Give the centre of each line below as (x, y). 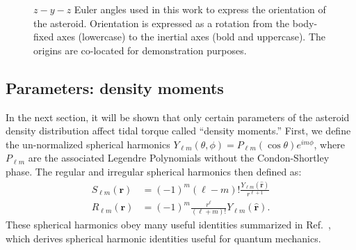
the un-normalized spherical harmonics (88, 144)
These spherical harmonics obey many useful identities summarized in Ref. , (168, 225)
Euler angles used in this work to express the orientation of (200, 9)
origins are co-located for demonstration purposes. (140, 50)
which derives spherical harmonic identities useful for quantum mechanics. (163, 239)
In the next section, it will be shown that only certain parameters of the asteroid (178, 117)
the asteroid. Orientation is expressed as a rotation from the (162, 23)
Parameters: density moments (115, 87)
